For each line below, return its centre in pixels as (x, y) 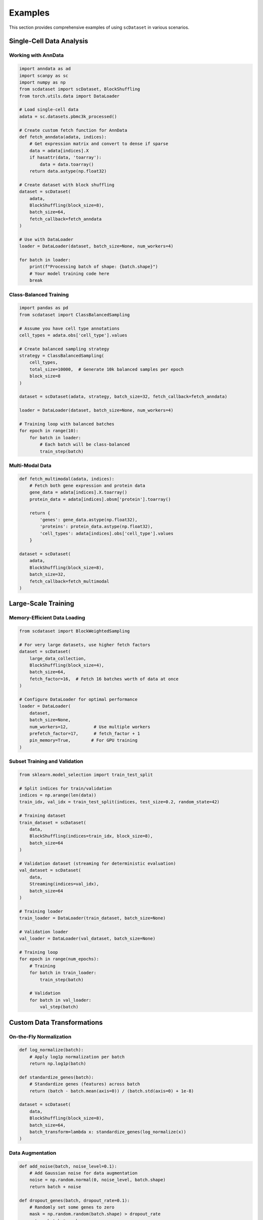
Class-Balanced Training (39, 294)
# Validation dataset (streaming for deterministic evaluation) (98, 863)
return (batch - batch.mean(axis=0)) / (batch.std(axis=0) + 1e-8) (112, 1091)
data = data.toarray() (67, 164)
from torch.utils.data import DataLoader (69, 96)
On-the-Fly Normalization (40, 1037)
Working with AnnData (37, 55)
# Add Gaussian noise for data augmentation (84, 1173)
